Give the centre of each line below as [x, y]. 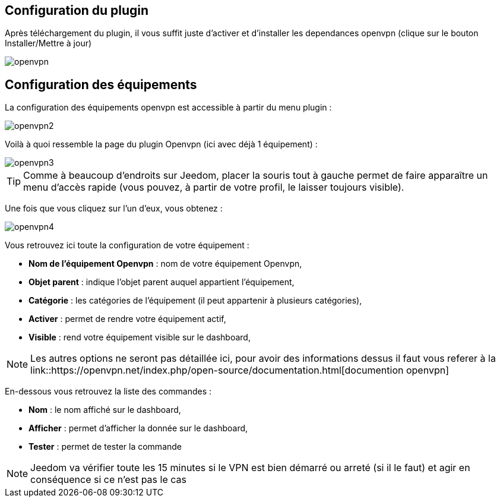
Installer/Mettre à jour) [48, 43]
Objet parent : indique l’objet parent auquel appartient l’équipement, [162, 282]
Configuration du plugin [77, 10]
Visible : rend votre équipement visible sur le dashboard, [140, 337]
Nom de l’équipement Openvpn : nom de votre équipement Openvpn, [165, 264]
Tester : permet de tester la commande [105, 447]
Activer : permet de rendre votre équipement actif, [127, 319]
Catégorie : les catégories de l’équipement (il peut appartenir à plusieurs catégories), [195, 301]
